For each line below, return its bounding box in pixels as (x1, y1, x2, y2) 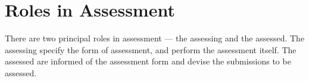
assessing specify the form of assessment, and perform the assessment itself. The (5, 43, 296, 56)
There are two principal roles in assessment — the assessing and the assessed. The (5, 32, 305, 44)
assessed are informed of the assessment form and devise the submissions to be (5, 55, 291, 67)
